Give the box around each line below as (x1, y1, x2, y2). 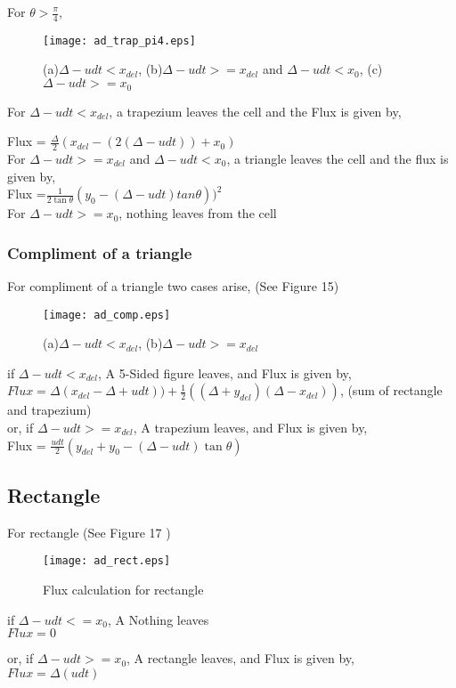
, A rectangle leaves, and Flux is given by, (126, 649, 354, 668)
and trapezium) (7, 401, 92, 419)
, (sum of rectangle (339, 381, 443, 400)
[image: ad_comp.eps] (43, 308, 171, 321)
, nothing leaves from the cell (118, 204, 277, 223)
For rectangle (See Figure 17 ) (7, 522, 171, 541)
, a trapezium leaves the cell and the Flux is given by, (109, 101, 402, 120)
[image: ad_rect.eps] (43, 554, 171, 568)
